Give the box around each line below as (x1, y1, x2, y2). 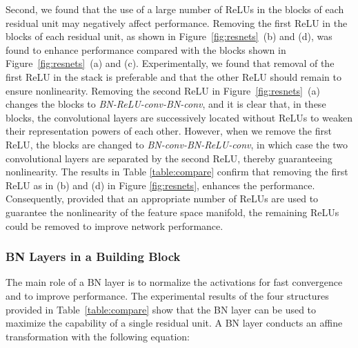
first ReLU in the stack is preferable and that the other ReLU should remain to (6, 69, 341, 84)
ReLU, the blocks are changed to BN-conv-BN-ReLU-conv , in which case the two (6, 137, 348, 151)
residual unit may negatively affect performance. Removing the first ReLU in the (6, 15, 348, 30)
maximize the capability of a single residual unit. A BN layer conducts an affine (6, 316, 343, 330)
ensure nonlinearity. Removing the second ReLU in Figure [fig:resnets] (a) (6, 83, 320, 97)
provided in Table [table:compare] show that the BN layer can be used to (6, 302, 317, 316)
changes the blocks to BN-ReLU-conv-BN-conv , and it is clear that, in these (6, 97, 326, 111)
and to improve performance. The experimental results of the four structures (6, 288, 329, 302)
